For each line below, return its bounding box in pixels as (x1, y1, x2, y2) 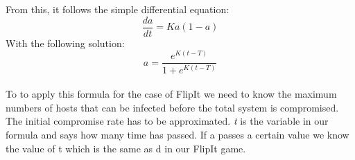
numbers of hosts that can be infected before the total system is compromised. (6, 100, 339, 114)
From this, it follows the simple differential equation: (6, 2, 230, 16)
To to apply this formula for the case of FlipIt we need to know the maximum (6, 87, 337, 101)
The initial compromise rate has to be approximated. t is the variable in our (6, 114, 329, 128)
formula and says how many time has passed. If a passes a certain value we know (6, 127, 349, 142)
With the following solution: (6, 35, 125, 50)
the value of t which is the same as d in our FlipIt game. (6, 141, 246, 155)
